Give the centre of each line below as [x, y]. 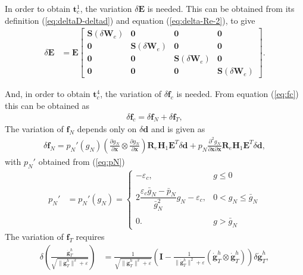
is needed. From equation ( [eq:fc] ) [238, 94]
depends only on [107, 129]
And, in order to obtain [48, 94]
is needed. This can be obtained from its [221, 8]
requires [90, 237]
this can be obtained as [47, 105]
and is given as [178, 129]
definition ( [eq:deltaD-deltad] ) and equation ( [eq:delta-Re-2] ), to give [130, 20]
